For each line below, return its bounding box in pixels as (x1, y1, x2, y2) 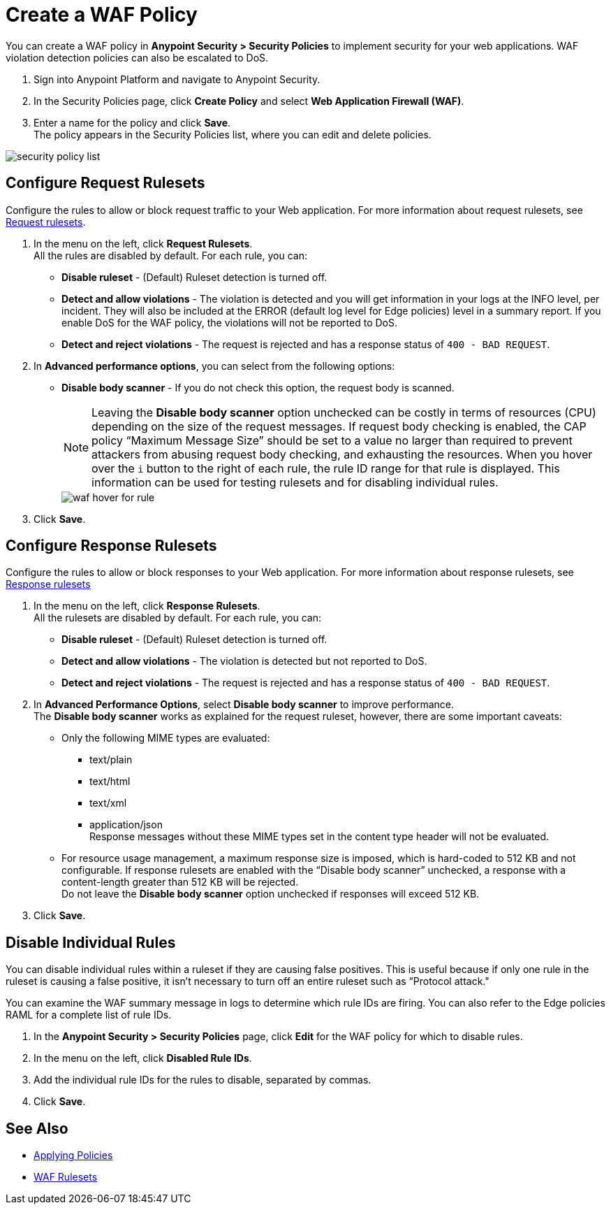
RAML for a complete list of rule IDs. (6, 1009, 172, 1021)
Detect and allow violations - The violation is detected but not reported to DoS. (61, 655, 427, 668)
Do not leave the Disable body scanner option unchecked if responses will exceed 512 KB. (61, 888, 480, 900)
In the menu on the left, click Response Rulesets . (34, 600, 260, 612)
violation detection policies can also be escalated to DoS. (6, 51, 269, 64)
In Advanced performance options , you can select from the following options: (34, 359, 395, 372)
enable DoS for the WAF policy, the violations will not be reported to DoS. (61, 316, 397, 329)
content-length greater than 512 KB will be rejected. (61, 876, 299, 888)
